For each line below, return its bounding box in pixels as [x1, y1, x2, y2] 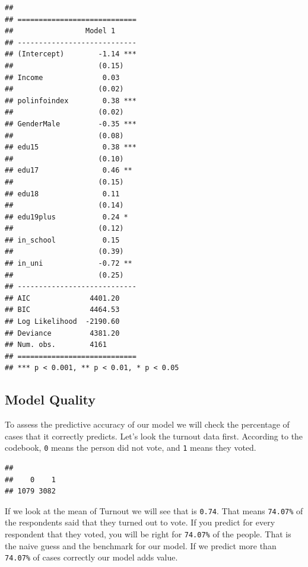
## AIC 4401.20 [5, 294, 120, 302]
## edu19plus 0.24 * [5, 212, 128, 221]
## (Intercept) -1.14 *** [5, 50, 136, 59]
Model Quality [5, 390, 96, 409]
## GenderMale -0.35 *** [5, 119, 136, 128]
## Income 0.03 [5, 73, 120, 82]
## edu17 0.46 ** [5, 166, 132, 175]
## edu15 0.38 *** [5, 143, 136, 152]
